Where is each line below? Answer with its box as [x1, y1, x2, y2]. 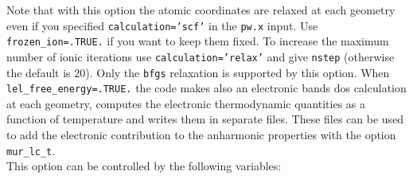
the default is [6, 64, 71, 80]
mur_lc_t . [6, 142, 56, 158]
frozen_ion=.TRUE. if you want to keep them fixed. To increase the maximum [6, 33, 389, 49]
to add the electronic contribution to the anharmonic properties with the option [6, 126, 396, 143]
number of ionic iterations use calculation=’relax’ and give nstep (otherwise [6, 48, 395, 64]
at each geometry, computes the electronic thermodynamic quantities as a [6, 95, 366, 111]
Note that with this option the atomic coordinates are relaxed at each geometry [6, 2, 395, 18]
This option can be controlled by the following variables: [6, 158, 282, 174]
